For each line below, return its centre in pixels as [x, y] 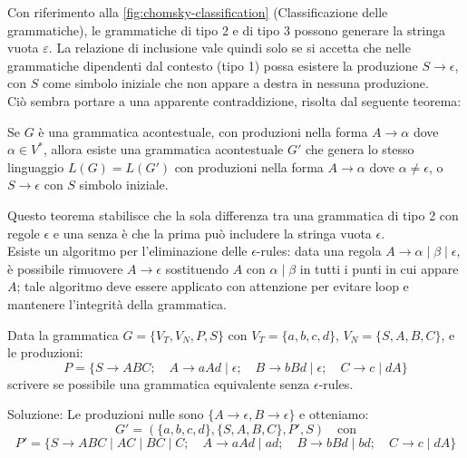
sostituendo [197, 268]
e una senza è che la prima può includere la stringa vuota [212, 233]
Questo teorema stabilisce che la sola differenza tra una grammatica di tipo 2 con [233, 214]
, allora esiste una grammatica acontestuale [163, 149]
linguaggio [36, 166]
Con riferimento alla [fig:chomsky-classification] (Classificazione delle [198, 12]
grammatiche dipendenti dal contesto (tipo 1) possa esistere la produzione [213, 65]
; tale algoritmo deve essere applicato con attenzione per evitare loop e [213, 286]
